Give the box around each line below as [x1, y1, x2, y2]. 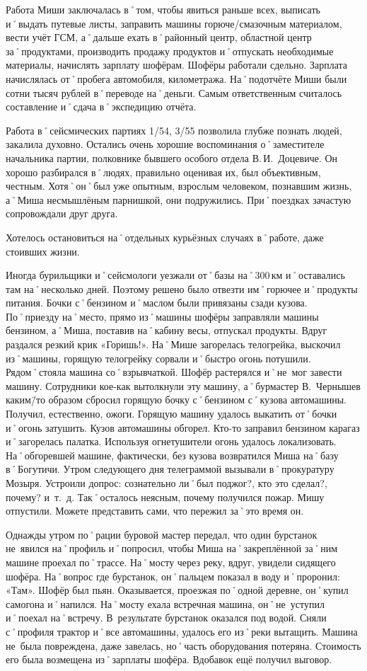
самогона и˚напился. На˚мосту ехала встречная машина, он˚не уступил [6, 596, 325, 611]
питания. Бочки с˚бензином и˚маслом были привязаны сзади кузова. [6, 295, 308, 310]
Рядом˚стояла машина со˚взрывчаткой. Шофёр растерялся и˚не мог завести [6, 365, 342, 379]
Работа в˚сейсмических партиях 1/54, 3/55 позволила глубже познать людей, [6, 122, 342, 137]
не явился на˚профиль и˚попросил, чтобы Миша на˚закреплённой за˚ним [6, 541, 338, 556]
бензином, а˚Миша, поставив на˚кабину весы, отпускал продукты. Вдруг [6, 323, 327, 338]
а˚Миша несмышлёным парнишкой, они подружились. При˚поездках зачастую [6, 192, 351, 207]
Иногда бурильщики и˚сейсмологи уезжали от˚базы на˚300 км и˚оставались [6, 268, 345, 282]
